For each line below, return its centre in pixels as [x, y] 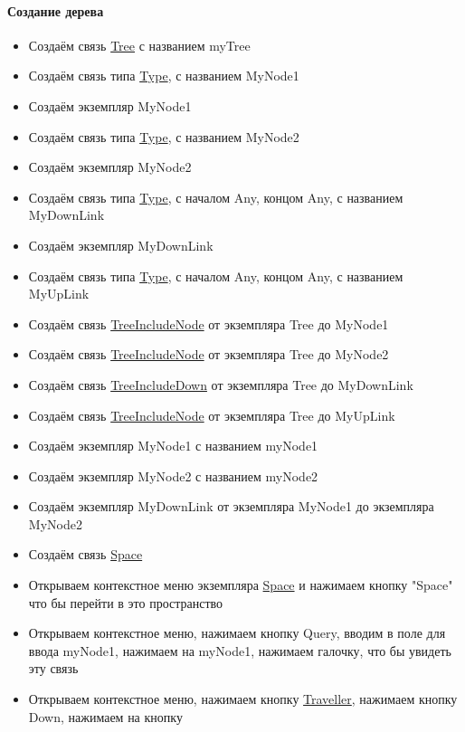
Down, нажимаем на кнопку [105, 716]
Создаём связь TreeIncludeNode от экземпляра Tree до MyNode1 [209, 323]
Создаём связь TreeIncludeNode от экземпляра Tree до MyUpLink [212, 415]
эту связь [53, 668]
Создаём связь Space [85, 554]
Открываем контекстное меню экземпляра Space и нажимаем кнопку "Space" [241, 585]
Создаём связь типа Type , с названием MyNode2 [164, 136]
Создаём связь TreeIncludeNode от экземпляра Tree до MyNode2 [209, 354]
